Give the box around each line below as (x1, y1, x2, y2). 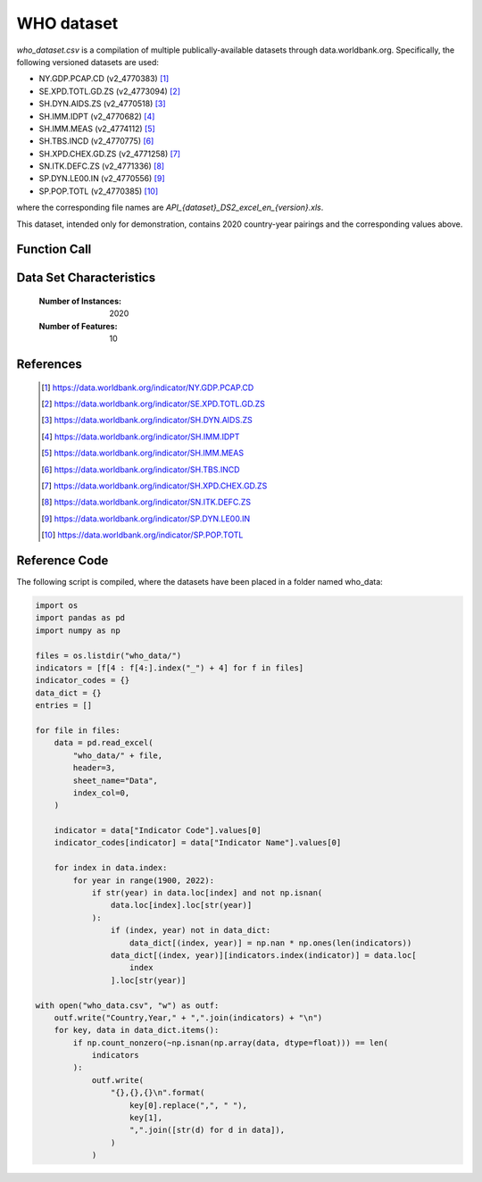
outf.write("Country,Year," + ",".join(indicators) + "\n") (54, 1012, 323, 1022)
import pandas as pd (35, 612, 125, 623)
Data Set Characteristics (16, 271, 156, 286)
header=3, (72, 763, 116, 773)
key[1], (129, 1112, 163, 1123)
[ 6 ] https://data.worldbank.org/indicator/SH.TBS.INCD (41, 464, 240, 475)
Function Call (16, 242, 92, 257)
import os (35, 601, 79, 611)
